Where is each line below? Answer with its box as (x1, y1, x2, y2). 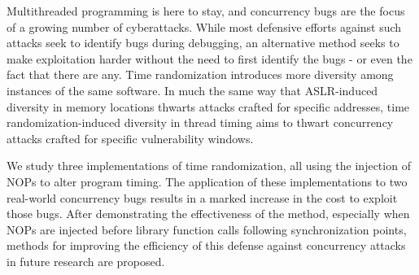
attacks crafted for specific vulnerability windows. (7, 129, 254, 146)
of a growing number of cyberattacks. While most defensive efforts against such (7, 18, 402, 35)
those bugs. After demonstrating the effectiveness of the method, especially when (7, 205, 410, 222)
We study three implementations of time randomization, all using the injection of (7, 157, 411, 174)
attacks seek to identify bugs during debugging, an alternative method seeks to (7, 34, 399, 51)
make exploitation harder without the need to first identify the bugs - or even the (7, 50, 412, 67)
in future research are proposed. (7, 252, 165, 269)
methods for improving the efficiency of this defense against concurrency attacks (7, 237, 406, 254)
